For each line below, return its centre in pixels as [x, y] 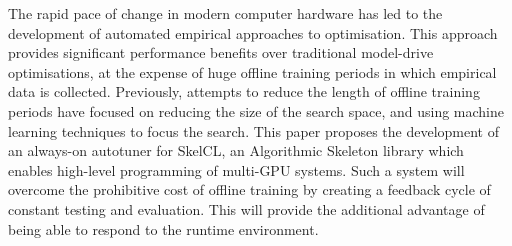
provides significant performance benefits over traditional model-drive [221, 52]
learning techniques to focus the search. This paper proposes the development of [253, 130]
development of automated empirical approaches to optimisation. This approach [253, 32]
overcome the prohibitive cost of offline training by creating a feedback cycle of [249, 189]
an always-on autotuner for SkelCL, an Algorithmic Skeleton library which [236, 150]
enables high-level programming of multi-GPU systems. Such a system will [236, 169]
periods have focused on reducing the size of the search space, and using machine [256, 110]
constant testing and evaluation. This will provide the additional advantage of [246, 208]
